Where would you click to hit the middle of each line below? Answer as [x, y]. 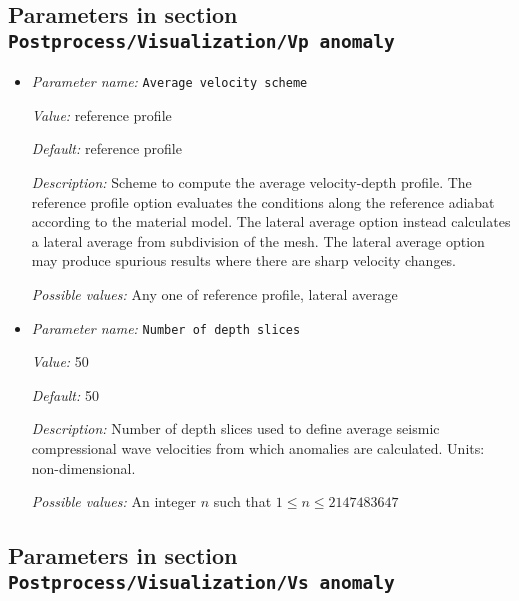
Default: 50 [65, 394]
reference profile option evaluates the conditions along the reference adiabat [263, 201]
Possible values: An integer [114, 501]
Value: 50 [60, 361]
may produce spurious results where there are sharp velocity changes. [244, 260]
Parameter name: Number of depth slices [166, 327]
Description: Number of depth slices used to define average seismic [235, 428]
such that [242, 501]
